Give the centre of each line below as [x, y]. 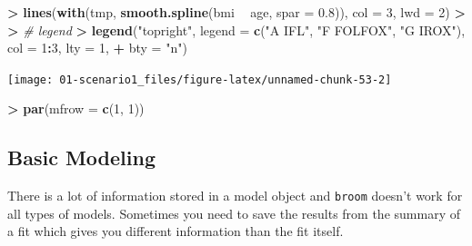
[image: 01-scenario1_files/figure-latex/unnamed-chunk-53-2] [200, 79]
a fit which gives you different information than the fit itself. [176, 231]
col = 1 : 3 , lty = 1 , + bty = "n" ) [97, 48]
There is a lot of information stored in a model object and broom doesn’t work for [235, 196]
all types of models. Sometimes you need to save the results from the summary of [234, 213]
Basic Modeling [81, 157]
